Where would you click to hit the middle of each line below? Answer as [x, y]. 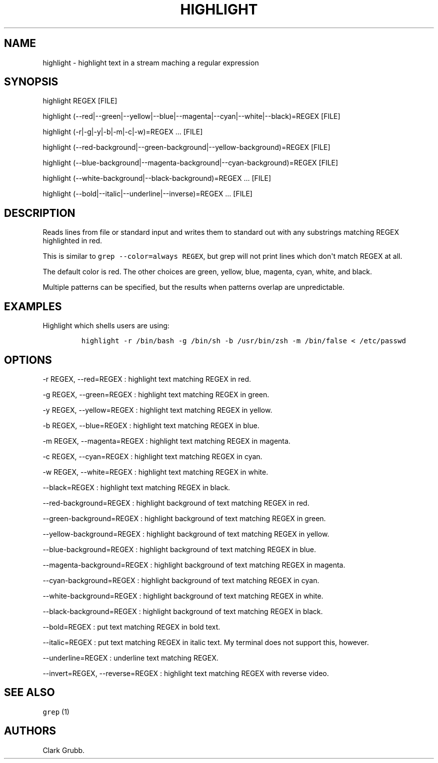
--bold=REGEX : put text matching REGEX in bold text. [131, 627]
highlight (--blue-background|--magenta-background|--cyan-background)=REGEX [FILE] [190, 163]
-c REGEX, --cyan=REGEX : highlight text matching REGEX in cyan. [152, 456]
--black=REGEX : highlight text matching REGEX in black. [136, 487]
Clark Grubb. [64, 750]
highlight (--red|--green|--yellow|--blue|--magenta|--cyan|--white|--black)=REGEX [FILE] [191, 116]
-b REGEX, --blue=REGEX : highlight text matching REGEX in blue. [151, 425]
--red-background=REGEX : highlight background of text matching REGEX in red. [176, 503]
